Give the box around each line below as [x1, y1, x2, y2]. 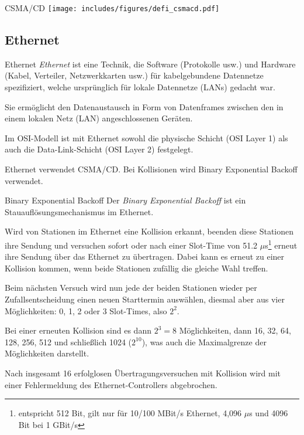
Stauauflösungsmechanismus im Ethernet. [5, 205, 154, 217]
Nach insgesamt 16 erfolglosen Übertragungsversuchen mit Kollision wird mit [5, 366, 281, 379]
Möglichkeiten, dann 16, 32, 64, [179, 324, 291, 337]
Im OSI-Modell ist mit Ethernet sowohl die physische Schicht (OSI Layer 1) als [5, 131, 288, 144]
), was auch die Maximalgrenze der [141, 335, 267, 348]
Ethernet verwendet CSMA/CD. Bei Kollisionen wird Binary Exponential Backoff [5, 163, 298, 175]
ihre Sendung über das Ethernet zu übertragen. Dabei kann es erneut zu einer [5, 250, 285, 263]
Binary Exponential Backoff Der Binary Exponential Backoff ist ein [5, 194, 246, 206]
